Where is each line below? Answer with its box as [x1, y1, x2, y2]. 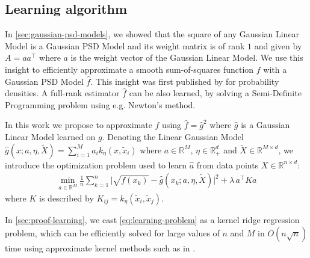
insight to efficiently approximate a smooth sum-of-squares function [5, 63, 254, 75]
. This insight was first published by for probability [90, 75, 279, 87]
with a [263, 63, 287, 75]
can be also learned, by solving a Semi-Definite [129, 87, 302, 99]
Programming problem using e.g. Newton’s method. [5, 98, 196, 111]
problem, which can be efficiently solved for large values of [5, 226, 220, 239]
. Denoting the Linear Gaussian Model [102, 130, 244, 143]
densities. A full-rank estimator [5, 87, 120, 99]
